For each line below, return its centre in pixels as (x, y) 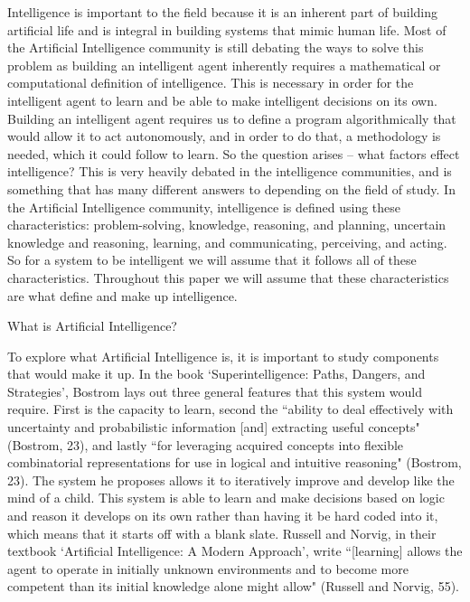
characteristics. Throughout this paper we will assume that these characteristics (228, 277)
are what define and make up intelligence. (122, 295)
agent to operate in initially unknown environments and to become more (208, 568)
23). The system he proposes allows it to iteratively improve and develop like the (231, 480)
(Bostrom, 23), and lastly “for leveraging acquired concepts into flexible (206, 444)
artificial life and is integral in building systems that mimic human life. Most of (227, 29)
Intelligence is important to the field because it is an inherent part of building (222, 12)
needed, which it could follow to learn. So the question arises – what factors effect (234, 153)
